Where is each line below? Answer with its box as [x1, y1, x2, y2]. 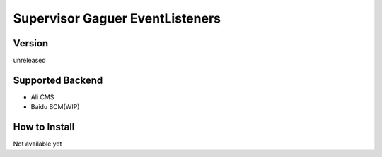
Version [13, 37, 49, 49]
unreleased [13, 56, 46, 65]
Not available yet [13, 139, 62, 148]
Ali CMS [30, 92, 54, 101]
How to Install [13, 121, 75, 133]
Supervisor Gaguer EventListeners [13, 11, 221, 26]
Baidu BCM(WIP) [30, 103, 80, 111]
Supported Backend [13, 74, 103, 86]
